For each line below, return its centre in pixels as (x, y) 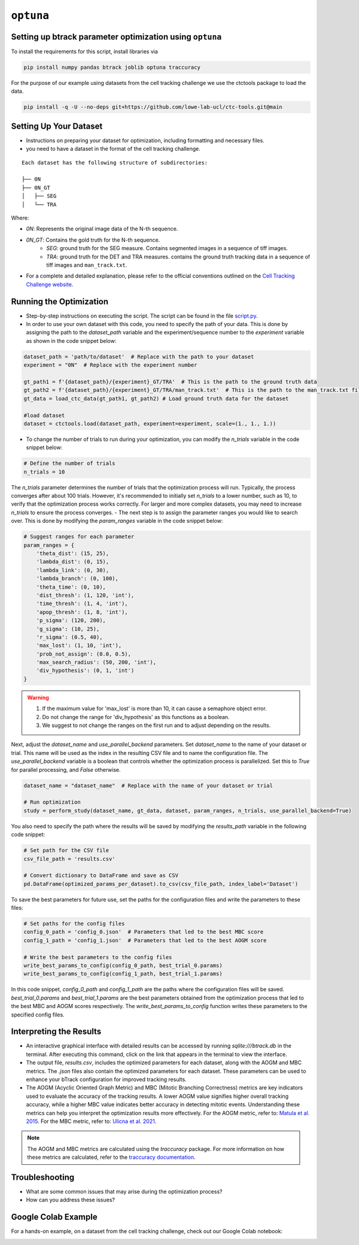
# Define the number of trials (70, 463)
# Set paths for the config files (74, 924)
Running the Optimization (60, 301)
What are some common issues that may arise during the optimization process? (124, 1192)
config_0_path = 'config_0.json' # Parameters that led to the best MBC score (144, 932)
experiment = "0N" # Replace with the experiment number (110, 365)
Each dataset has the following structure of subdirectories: (115, 162)
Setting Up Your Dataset (57, 126)
